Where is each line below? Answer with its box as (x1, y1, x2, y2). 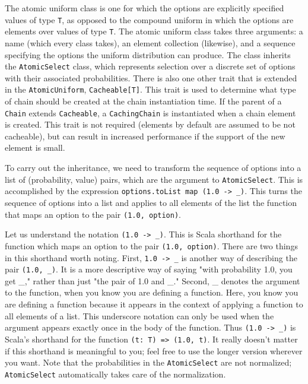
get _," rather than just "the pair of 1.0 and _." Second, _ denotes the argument (5, 274, 300, 287)
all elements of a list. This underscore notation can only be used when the (5, 309, 274, 322)
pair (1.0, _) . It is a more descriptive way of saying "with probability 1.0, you (5, 263, 293, 275)
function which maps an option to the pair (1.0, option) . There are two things (5, 239, 298, 252)
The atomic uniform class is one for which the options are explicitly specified (5, 2, 284, 14)
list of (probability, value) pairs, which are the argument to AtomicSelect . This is (5, 173, 303, 185)
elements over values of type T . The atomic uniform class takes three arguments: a (5, 25, 303, 37)
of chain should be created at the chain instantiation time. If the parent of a (5, 95, 282, 107)
